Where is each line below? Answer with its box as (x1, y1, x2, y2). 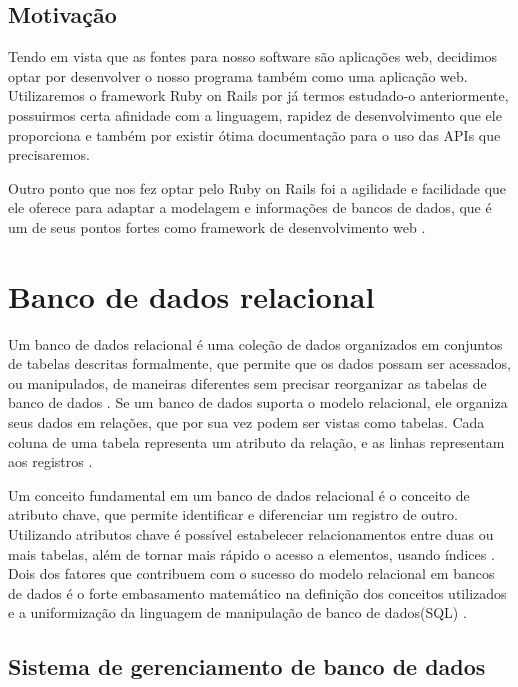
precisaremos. (8, 144, 90, 165)
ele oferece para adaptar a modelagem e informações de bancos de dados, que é (8, 197, 492, 218)
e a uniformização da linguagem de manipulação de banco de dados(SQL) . (8, 602, 467, 623)
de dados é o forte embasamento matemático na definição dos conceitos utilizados (8, 582, 507, 603)
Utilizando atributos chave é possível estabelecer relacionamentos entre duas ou (8, 524, 494, 545)
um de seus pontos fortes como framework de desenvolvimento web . (8, 216, 426, 237)
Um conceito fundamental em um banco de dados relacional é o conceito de (8, 484, 470, 505)
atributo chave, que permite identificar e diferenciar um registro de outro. (8, 504, 458, 525)
